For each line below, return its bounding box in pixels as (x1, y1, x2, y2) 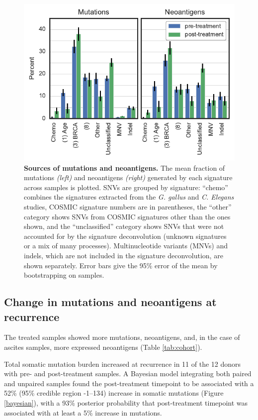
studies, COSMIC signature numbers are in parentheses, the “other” (24, 202, 232, 212)
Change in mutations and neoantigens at (4, 294, 217, 310)
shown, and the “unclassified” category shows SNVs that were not (24, 221, 224, 231)
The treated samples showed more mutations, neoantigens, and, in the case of (4, 332, 240, 342)
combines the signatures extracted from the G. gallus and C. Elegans (24, 192, 234, 202)
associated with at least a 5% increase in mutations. (4, 407, 162, 418)
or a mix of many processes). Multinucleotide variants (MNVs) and (24, 240, 228, 251)
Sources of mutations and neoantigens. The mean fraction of (24, 162, 225, 173)
